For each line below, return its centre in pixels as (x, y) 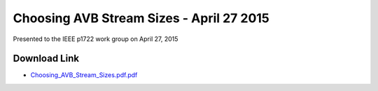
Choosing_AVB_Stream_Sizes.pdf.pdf (84, 75)
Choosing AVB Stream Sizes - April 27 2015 (141, 18)
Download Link (46, 59)
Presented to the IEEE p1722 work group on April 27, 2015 (96, 39)
